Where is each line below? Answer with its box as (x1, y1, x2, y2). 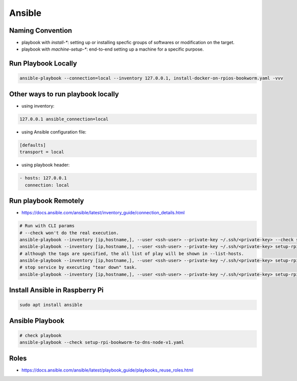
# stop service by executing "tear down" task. (19, 264, 137, 270)
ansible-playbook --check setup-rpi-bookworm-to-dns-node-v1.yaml (19, 340, 184, 345)
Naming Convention (9, 26, 72, 35)
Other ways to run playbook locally (9, 90, 119, 98)
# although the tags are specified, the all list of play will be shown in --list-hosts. (19, 251, 245, 256)
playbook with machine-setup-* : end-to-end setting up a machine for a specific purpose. (21, 46, 204, 52)
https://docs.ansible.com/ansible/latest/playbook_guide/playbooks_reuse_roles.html (21, 367, 194, 373)
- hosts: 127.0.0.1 (19, 175, 67, 181)
